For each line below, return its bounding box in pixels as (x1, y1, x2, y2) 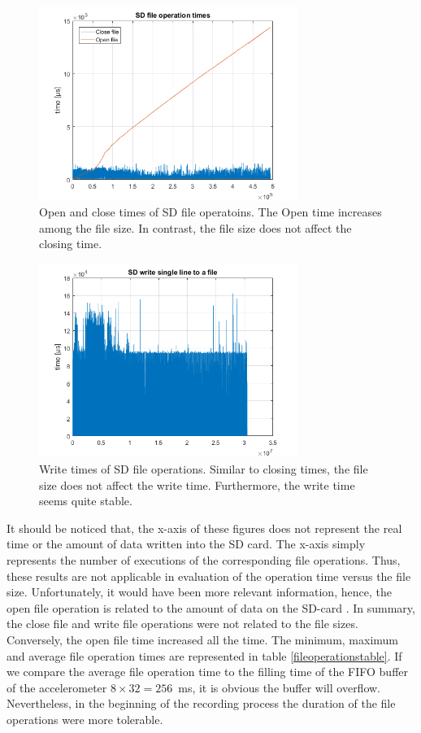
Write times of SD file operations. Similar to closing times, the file (39, 460, 368, 477)
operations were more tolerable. (7, 710, 163, 727)
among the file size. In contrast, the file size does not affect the (39, 219, 352, 236)
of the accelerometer (7, 678, 107, 696)
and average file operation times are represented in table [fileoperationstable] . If (7, 647, 402, 664)
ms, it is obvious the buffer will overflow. (178, 678, 381, 696)
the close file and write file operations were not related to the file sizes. (7, 615, 358, 632)
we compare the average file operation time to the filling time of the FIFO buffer (7, 663, 409, 680)
